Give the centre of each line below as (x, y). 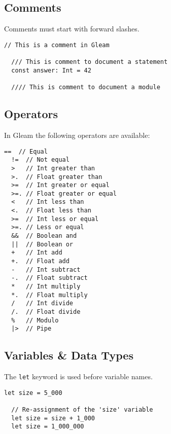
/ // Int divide (42, 303)
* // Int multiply (46, 287)
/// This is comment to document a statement (90, 62)
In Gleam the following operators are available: (77, 135)
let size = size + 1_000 (53, 418)
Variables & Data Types (69, 355)
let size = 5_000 (33, 393)
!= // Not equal (40, 160)
